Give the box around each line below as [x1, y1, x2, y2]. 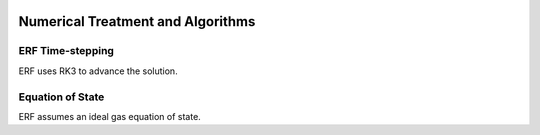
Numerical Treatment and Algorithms [18, 13, 256, 30]
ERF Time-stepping [18, 44, 115, 58]
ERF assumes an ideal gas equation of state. [18, 110, 202, 122]
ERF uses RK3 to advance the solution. [18, 65, 179, 77]
